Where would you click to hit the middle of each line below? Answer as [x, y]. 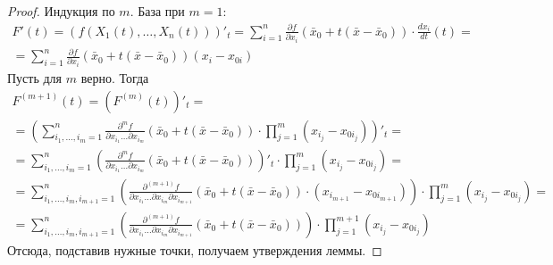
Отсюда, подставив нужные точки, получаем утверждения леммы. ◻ [195, 249]
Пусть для [35, 78]
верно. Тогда [115, 78]
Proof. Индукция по [61, 11]
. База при [157, 11]
